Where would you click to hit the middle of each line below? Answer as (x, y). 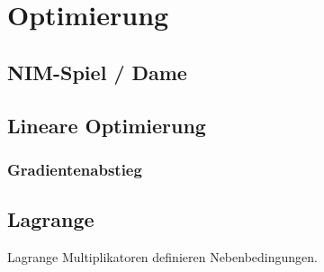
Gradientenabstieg (75, 169)
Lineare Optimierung (107, 125)
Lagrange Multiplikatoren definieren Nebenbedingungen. (162, 256)
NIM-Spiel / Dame (97, 72)
